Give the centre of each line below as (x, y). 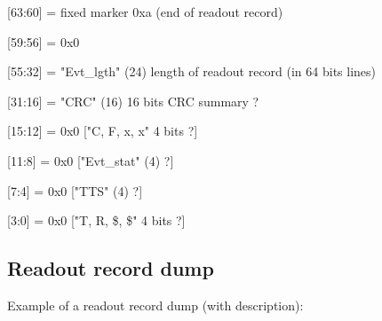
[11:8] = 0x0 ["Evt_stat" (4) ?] (91, 160)
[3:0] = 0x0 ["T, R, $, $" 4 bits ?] (96, 220)
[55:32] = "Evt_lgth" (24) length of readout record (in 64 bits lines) (192, 71)
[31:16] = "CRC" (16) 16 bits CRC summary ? (133, 101)
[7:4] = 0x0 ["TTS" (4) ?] (75, 190)
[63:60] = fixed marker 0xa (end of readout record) (145, 12)
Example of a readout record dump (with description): (155, 305)
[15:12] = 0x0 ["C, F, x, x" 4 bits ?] (103, 131)
